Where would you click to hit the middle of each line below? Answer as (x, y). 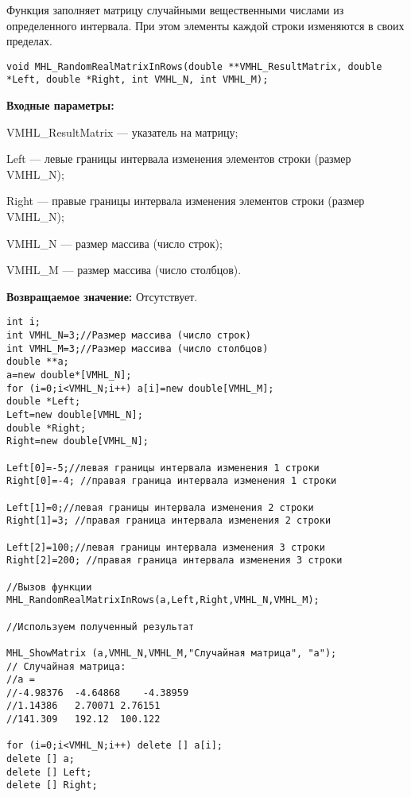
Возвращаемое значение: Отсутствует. (102, 296)
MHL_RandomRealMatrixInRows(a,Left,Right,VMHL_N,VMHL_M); (163, 600)
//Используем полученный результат (101, 627)
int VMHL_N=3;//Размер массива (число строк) (129, 336)
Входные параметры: (60, 105)
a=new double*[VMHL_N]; (69, 375)
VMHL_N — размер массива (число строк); (114, 243)
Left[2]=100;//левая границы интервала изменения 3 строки (166, 547)
